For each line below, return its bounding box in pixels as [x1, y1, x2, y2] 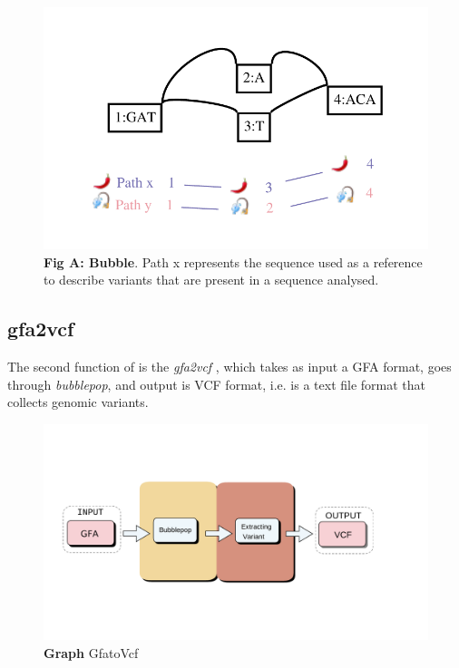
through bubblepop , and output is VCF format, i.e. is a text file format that [7, 374, 426, 393]
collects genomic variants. [7, 392, 149, 411]
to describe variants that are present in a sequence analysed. [44, 270, 379, 289]
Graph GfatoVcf [44, 643, 139, 662]
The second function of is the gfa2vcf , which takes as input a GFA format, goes [7, 356, 452, 375]
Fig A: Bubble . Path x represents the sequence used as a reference [44, 252, 423, 271]
